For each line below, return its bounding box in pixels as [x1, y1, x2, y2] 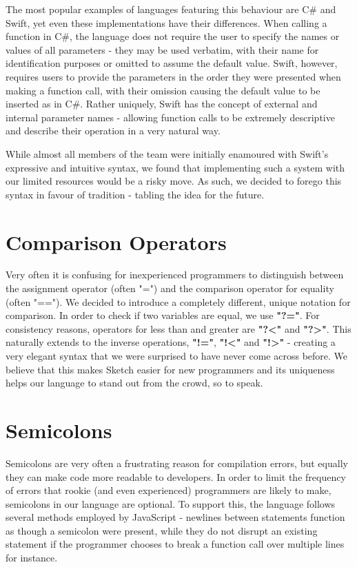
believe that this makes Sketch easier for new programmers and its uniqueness [6, 362, 335, 376]
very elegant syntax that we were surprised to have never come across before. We [6, 349, 348, 362]
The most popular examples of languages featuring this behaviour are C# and [6, 2, 336, 16]
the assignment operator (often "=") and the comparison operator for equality [6, 281, 334, 296]
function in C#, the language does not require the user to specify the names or [6, 29, 340, 43]
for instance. [6, 550, 58, 565]
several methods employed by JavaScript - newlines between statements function [6, 510, 345, 524]
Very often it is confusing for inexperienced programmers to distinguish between [6, 267, 344, 282]
